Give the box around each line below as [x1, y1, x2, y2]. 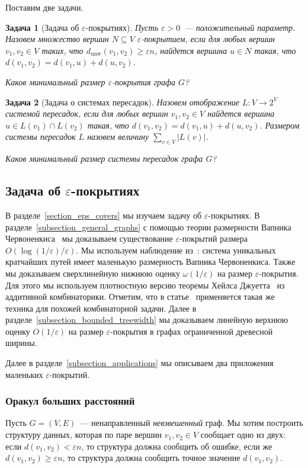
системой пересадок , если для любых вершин [5, 107, 168, 120]
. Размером [259, 118, 300, 131]
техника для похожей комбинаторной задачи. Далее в [5, 302, 197, 314]
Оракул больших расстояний [5, 393, 135, 408]
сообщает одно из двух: [200, 428, 285, 441]
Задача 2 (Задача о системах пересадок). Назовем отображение [5, 95, 240, 108]
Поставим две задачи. [5, 1, 84, 13]
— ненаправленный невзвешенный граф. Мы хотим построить [80, 416, 303, 429]
